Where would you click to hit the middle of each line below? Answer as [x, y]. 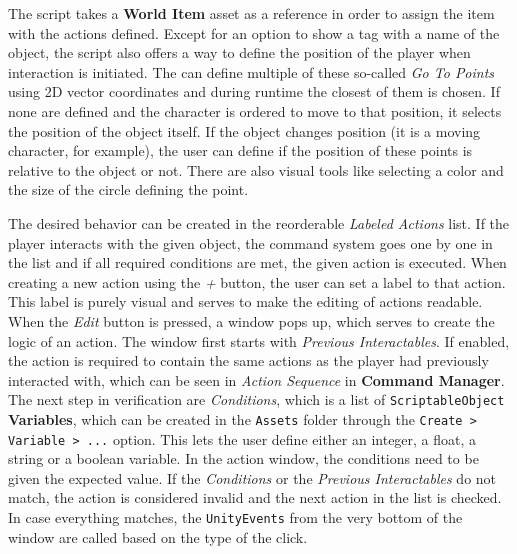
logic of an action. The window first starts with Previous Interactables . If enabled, [259, 340]
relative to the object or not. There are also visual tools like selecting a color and [256, 169]
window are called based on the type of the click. [158, 536]
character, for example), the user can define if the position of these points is [240, 150]
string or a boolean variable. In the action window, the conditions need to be [243, 458]
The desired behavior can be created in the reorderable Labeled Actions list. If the [259, 222]
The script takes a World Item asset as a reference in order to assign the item [251, 13]
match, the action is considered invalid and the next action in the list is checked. [255, 497]
